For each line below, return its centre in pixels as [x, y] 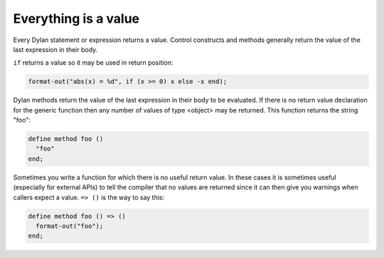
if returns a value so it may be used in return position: [93, 63]
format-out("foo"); [70, 226]
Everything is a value [76, 19]
